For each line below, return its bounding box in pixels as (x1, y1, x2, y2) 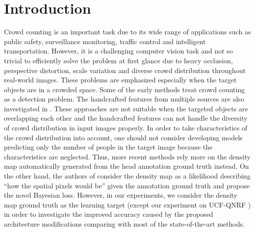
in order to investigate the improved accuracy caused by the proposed (4, 209, 213, 219)
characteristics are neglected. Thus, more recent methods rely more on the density (4, 151, 251, 161)
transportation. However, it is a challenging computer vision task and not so (4, 46, 233, 56)
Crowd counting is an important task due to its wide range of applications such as (4, 26, 251, 37)
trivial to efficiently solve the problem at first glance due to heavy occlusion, (4, 55, 233, 65)
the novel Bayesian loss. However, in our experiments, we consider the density (4, 190, 237, 200)
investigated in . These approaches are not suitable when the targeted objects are (4, 103, 248, 113)
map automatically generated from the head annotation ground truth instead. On (4, 161, 249, 171)
